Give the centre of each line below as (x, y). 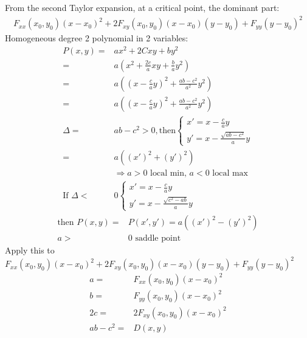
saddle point (158, 238)
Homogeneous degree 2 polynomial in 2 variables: (97, 38)
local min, (168, 173)
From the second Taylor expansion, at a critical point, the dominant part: (142, 7)
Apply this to (30, 250)
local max (230, 173)
